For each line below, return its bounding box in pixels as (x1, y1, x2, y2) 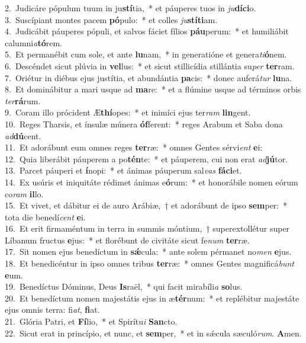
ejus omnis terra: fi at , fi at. (5, 303, 100, 316)
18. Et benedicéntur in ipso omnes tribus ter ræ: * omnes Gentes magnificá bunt (5, 257, 294, 270)
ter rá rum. (5, 94, 41, 107)
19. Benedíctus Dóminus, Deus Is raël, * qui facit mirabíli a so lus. (5, 280, 243, 293)
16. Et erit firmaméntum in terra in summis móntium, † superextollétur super (5, 222, 290, 235)
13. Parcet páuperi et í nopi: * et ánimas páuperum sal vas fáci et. (5, 164, 242, 177)
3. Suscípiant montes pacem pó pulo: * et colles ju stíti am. (5, 13, 218, 25)
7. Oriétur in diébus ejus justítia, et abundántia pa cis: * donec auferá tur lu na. (5, 71, 292, 84)
